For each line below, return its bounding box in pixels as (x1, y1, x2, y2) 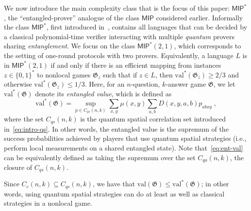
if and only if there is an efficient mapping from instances (50, 60, 221, 70)
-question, (131, 79, 160, 89)
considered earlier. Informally (156, 12, 243, 22)
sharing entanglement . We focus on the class (4, 41, 135, 51)
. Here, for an (84, 79, 125, 89)
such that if (102, 69, 137, 79)
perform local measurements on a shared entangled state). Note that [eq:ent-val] (4, 142, 243, 152)
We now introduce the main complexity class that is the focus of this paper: (4, 3, 230, 13)
